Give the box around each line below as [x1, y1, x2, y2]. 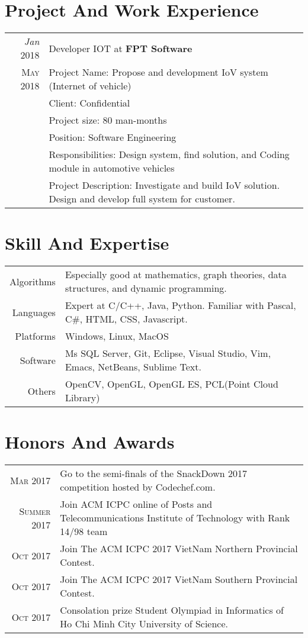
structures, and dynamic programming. [65, 281, 227, 295]
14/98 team [60, 524, 108, 539]
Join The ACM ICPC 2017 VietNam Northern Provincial [60, 542, 298, 556]
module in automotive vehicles [49, 161, 175, 175]
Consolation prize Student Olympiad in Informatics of [60, 603, 284, 617]
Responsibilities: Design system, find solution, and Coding [49, 147, 290, 162]
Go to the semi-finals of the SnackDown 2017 [60, 466, 247, 481]
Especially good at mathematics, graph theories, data [65, 268, 287, 282]
